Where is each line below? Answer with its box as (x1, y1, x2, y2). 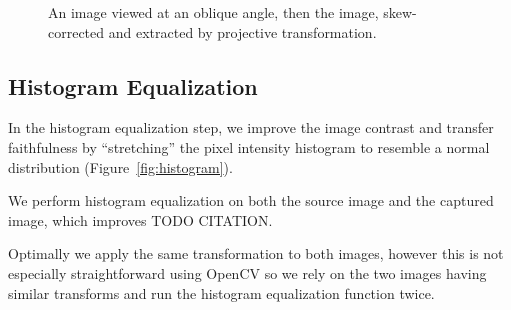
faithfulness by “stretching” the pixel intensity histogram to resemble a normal (8, 136, 490, 157)
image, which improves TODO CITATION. (8, 209, 273, 230)
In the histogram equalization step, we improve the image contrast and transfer (8, 117, 494, 138)
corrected (48, 21, 105, 42)
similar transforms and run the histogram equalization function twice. (8, 282, 435, 303)
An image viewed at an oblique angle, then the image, (48, 2, 379, 22)
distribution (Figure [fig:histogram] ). (8, 156, 233, 177)
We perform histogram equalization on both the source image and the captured (8, 190, 494, 211)
